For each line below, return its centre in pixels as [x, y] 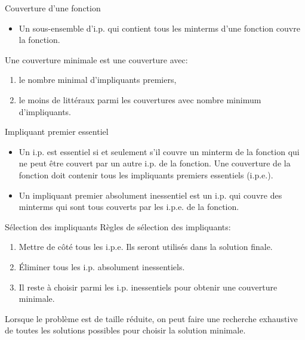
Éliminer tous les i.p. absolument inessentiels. [102, 266]
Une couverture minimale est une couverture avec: [96, 59]
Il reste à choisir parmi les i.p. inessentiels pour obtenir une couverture [148, 287]
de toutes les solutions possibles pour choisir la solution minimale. [125, 330]
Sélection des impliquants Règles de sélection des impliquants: [118, 226]
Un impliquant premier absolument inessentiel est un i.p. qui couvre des [150, 195]
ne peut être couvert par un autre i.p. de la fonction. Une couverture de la [155, 163]
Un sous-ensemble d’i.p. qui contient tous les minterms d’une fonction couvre [159, 28]
